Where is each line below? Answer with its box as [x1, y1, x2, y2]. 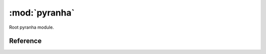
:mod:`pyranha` [9, 7, 75, 18]
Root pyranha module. [9, 24, 54, 30]
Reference [9, 37, 42, 45]
